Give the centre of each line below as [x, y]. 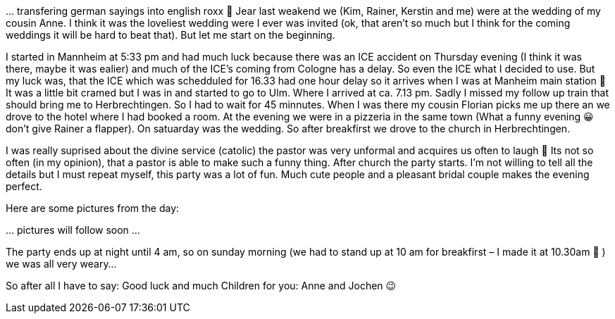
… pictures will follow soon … [73, 230]
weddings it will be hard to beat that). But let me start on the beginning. [170, 35]
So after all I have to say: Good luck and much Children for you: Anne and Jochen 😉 [201, 286]
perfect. [24, 186]
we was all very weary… [61, 264]
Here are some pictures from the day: [93, 208]
